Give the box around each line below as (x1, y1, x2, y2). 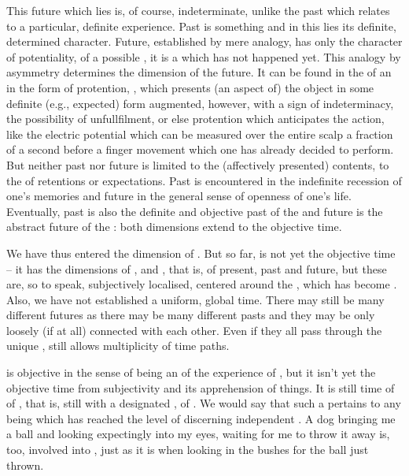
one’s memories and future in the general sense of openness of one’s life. (6, 188, 352, 204)
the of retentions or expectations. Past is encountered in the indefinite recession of (6, 172, 402, 188)
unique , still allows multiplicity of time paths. (6, 337, 230, 354)
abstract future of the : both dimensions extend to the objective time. (6, 218, 342, 235)
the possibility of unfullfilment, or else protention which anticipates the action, (6, 110, 385, 127)
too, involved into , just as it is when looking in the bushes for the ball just (6, 441, 369, 458)
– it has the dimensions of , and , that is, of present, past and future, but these (6, 260, 387, 277)
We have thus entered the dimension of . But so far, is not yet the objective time (6, 244, 396, 261)
